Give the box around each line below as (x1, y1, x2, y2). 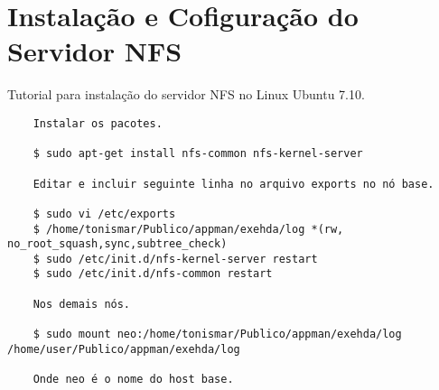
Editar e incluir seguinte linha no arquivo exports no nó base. (33, 177, 434, 190)
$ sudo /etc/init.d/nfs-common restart (33, 267, 273, 281)
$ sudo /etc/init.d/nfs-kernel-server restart (33, 252, 318, 265)
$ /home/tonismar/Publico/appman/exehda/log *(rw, (33, 222, 344, 236)
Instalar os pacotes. (33, 116, 163, 130)
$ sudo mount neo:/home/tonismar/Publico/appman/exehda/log (33, 328, 402, 341)
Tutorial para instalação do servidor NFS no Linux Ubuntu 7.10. (7, 85, 365, 104)
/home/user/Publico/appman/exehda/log (7, 342, 240, 356)
